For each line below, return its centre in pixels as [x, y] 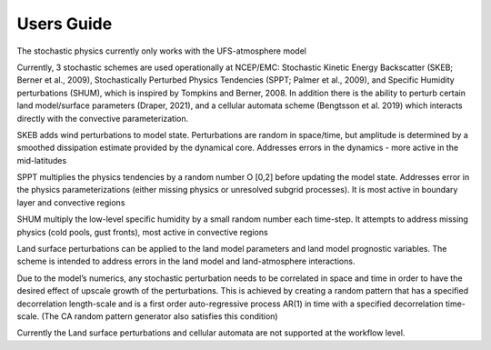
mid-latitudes [42, 160]
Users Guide [65, 24]
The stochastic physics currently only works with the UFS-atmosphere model [161, 51]
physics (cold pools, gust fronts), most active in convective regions [142, 232]
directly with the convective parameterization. [103, 118]
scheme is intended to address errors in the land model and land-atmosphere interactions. [186, 261]
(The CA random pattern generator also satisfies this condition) [160, 316]
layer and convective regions [71, 202]
